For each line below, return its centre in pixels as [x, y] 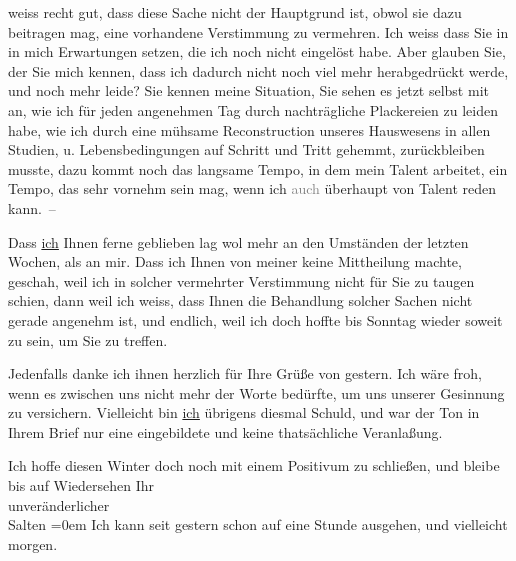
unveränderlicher [59, 504]
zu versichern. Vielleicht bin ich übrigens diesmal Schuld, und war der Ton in [244, 412]
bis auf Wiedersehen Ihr [81, 485]
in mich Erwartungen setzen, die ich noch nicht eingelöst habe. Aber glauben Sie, [257, 51]
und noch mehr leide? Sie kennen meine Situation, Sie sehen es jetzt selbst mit [248, 90]
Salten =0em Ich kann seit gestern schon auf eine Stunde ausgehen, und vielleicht [258, 524]
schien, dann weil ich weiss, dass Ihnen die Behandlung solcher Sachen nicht [240, 300]
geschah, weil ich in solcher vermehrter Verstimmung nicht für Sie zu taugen [241, 280]
